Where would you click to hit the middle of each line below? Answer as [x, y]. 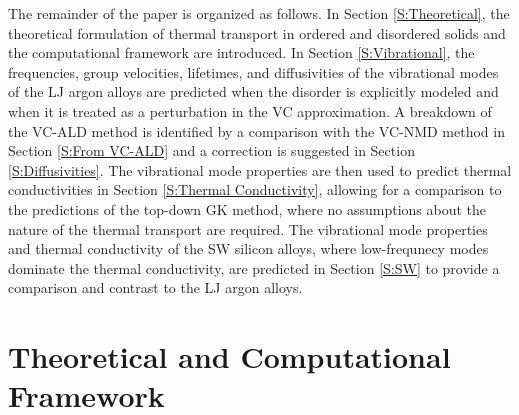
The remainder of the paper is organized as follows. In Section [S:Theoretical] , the [259, 13]
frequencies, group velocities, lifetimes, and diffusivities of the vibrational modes [253, 71]
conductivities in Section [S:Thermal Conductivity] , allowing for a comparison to [255, 189]
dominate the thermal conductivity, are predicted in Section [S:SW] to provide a [254, 267]
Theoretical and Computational [229, 356]
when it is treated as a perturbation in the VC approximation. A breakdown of [250, 110]
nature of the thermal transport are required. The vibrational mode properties [248, 228]
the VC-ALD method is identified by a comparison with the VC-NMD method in [256, 130]
